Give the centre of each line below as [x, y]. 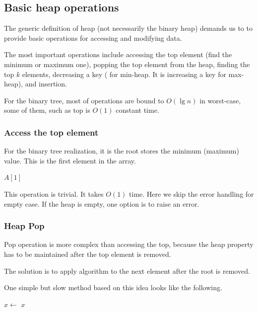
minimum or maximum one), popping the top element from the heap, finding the [127, 64]
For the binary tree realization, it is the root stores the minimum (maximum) [122, 151]
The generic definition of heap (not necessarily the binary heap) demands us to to [128, 28]
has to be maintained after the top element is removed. [88, 254]
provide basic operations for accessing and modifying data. [93, 38]
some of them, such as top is [47, 110]
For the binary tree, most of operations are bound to [84, 100]
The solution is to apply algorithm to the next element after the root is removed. [127, 271]
